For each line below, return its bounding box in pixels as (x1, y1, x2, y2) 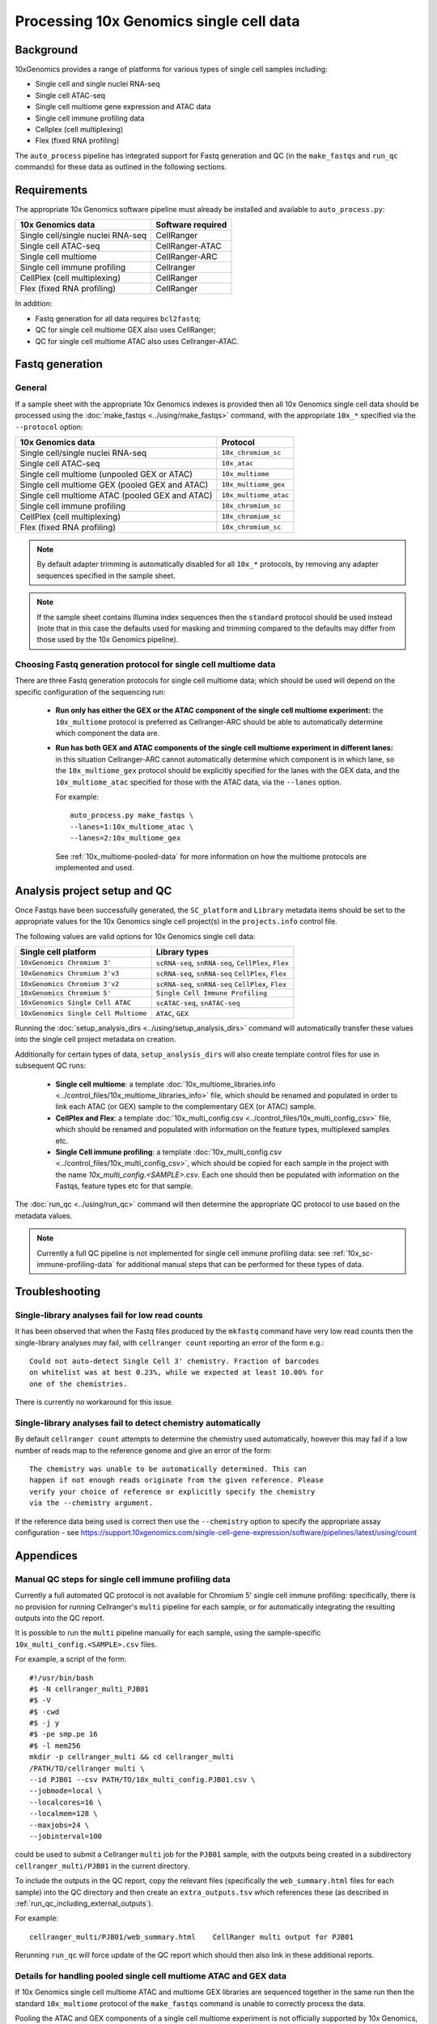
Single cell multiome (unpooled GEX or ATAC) (19, 468, 193, 479)
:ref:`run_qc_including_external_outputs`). (15, 1899, 154, 1908)
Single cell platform (19, 946, 96, 958)
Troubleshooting (15, 1284, 101, 1299)
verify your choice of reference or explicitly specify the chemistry (29, 1486, 316, 1496)
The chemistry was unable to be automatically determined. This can (29, 1465, 307, 1473)
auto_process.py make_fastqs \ (70, 810, 194, 820)
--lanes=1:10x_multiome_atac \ (70, 822, 194, 831)
